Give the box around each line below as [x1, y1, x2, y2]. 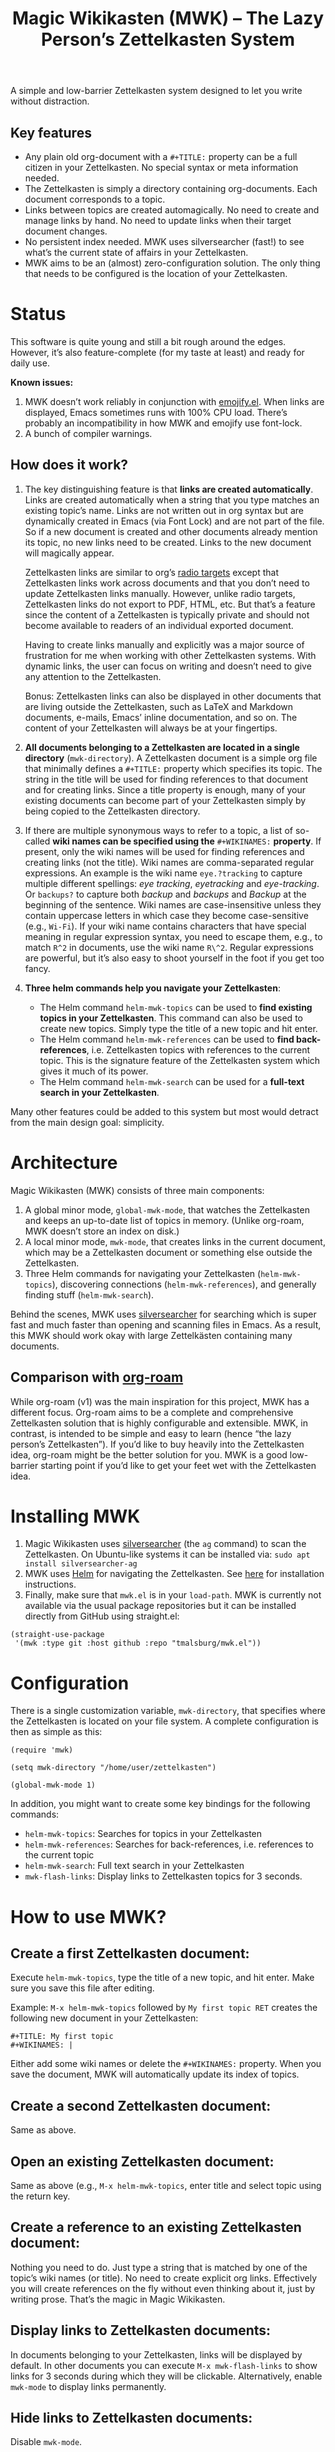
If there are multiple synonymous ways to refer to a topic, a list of [24, 824, 293, 836]
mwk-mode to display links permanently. [10, 2380, 167, 2392]
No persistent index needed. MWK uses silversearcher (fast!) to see [24, 236, 305, 247]
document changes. [24, 225, 108, 237]
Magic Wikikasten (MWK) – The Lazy [11, 7, 325, 30]
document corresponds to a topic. [24, 193, 166, 205]
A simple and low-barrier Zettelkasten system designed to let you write [10, 85, 303, 97]
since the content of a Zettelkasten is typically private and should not [24, 608, 310, 621]
